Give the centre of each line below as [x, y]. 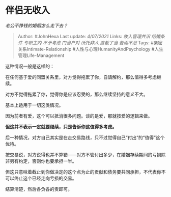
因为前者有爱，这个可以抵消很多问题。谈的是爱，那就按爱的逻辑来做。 [79, 116]
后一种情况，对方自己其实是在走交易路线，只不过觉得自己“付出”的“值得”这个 [85, 137]
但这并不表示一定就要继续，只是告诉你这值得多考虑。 [61, 126]
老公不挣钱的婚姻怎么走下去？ [36, 25]
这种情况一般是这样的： [30, 66]
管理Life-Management [41, 55]
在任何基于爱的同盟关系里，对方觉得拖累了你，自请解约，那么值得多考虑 [81, 77]
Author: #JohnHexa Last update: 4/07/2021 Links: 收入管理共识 [84, 36]
